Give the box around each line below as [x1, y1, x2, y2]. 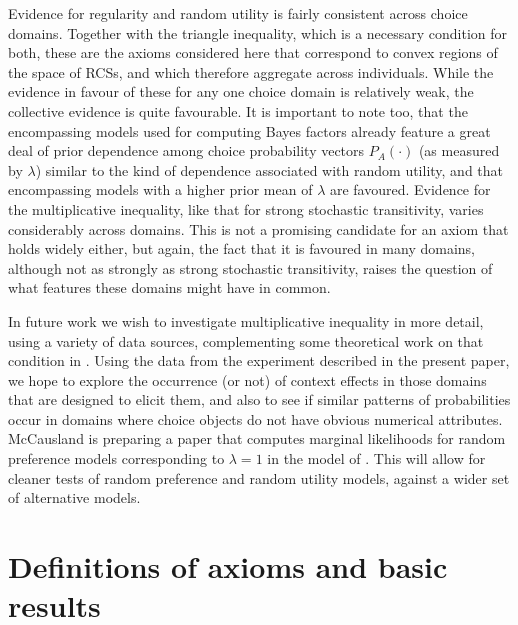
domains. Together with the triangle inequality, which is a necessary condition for [8, 22, 508, 43]
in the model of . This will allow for [267, 448, 486, 469]
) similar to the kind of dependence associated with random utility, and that [35, 159, 504, 180]
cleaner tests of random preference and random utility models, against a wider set [8, 467, 510, 488]
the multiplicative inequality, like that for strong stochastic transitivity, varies [8, 198, 484, 219]
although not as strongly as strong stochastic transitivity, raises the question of [8, 257, 493, 278]
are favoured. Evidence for [329, 179, 491, 200]
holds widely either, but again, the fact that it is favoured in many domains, [8, 238, 476, 259]
